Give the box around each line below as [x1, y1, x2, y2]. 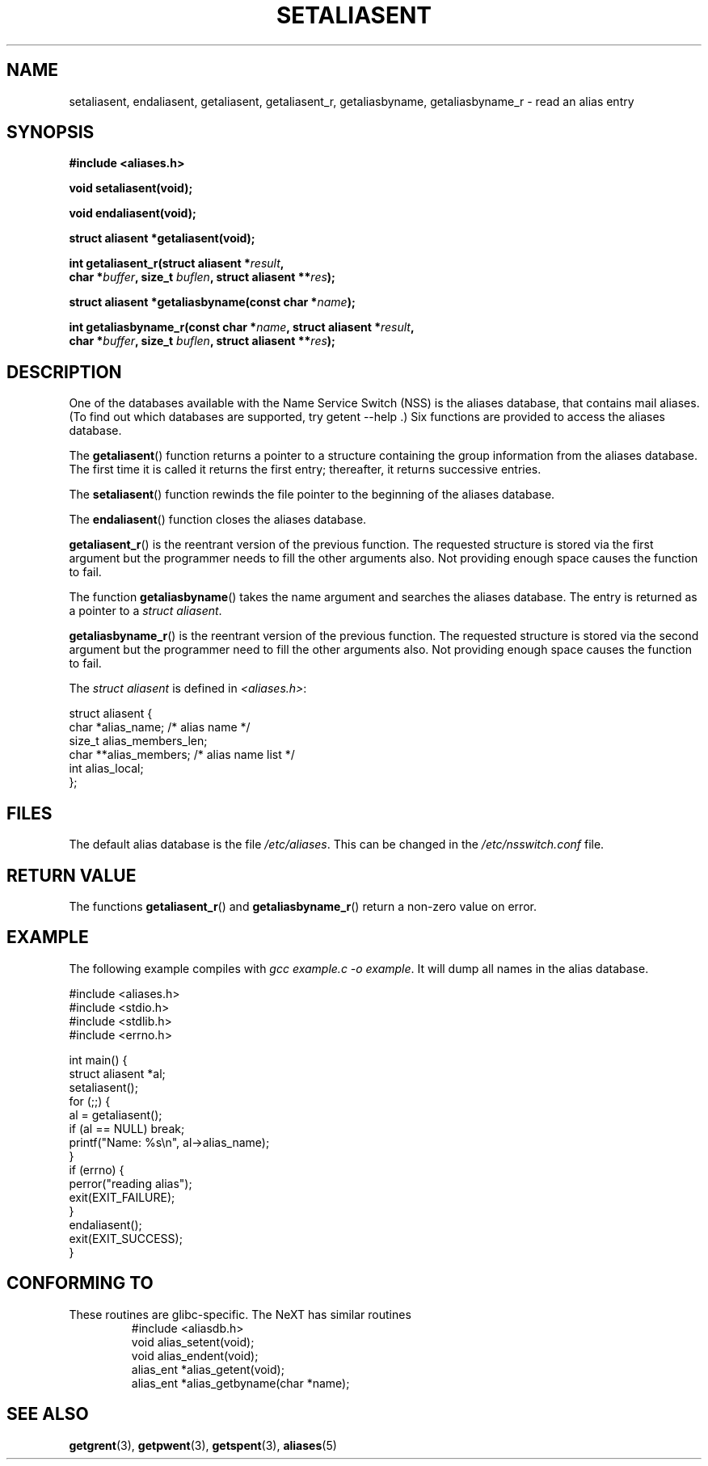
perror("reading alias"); [69, 1176, 192, 1190]
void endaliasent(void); [69, 206, 196, 221]
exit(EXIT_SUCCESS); [69, 1231, 183, 1245]
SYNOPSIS [6, 122, 95, 143]
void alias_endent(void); [131, 1348, 259, 1363]
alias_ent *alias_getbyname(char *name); [131, 1375, 350, 1390]
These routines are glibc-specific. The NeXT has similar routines [69, 1307, 411, 1321]
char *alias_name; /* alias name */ [69, 720, 251, 735]
